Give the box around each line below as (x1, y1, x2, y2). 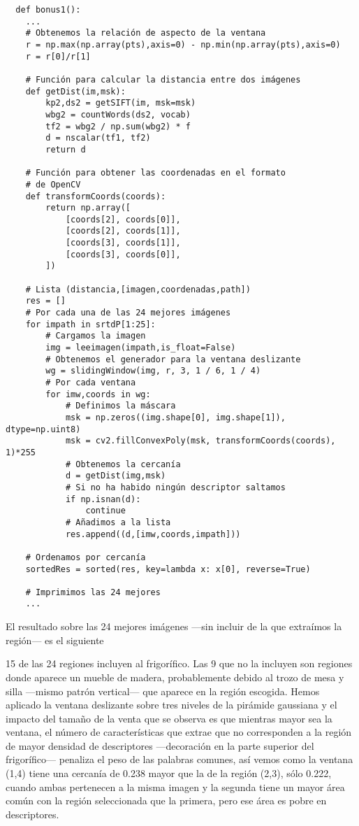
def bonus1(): (15, 5, 81, 15)
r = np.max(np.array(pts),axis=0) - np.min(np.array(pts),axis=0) (25, 39, 341, 50)
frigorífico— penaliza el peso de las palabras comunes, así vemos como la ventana (6, 752, 353, 767)
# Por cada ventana (45, 378, 136, 387)
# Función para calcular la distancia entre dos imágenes (25, 74, 301, 85)
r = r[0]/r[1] (25, 51, 91, 62)
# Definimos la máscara (65, 401, 176, 411)
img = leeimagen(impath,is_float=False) (45, 343, 236, 353)
